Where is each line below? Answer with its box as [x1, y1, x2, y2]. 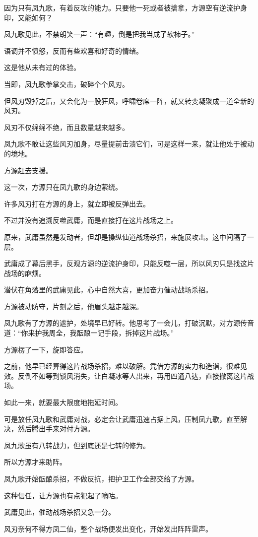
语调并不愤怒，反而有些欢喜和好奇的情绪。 [4, 45, 143, 56]
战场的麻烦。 [4, 268, 46, 278]
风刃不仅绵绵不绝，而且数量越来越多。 [4, 122, 129, 132]
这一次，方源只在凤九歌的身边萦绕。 [4, 182, 122, 192]
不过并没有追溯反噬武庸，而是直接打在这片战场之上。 [4, 215, 178, 225]
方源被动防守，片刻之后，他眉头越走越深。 [4, 301, 143, 311]
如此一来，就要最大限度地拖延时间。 [4, 397, 122, 407]
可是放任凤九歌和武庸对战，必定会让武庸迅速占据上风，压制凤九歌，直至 [4, 413, 240, 424]
